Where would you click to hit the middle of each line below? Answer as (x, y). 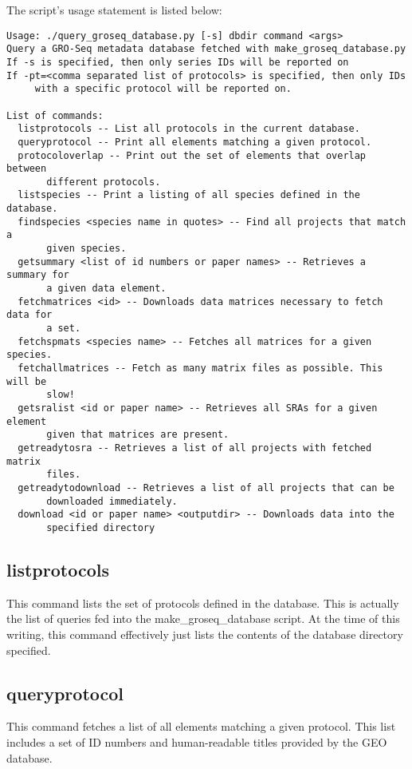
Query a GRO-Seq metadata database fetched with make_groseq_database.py (206, 49)
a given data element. (106, 289)
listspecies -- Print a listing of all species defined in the (189, 195)
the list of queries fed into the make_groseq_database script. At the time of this (203, 618)
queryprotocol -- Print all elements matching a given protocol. (195, 142)
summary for (38, 275)
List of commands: (55, 115)
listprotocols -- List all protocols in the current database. (189, 129)
